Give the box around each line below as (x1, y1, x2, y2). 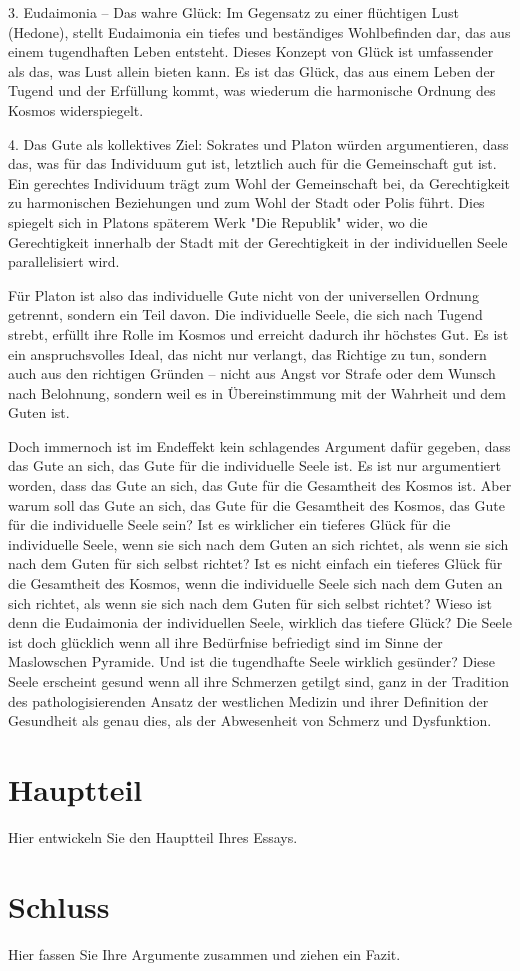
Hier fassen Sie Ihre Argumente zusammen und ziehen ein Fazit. (8, 943, 401, 964)
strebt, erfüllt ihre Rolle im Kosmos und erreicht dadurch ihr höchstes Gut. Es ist (8, 323, 509, 344)
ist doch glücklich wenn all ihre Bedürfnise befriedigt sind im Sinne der (8, 631, 443, 652)
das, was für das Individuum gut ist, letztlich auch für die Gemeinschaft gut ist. (8, 153, 497, 174)
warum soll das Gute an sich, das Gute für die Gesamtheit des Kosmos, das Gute (8, 494, 505, 515)
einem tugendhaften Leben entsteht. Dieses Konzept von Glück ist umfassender (8, 41, 494, 62)
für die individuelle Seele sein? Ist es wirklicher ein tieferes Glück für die (8, 514, 451, 535)
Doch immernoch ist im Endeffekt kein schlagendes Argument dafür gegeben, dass (8, 435, 511, 456)
